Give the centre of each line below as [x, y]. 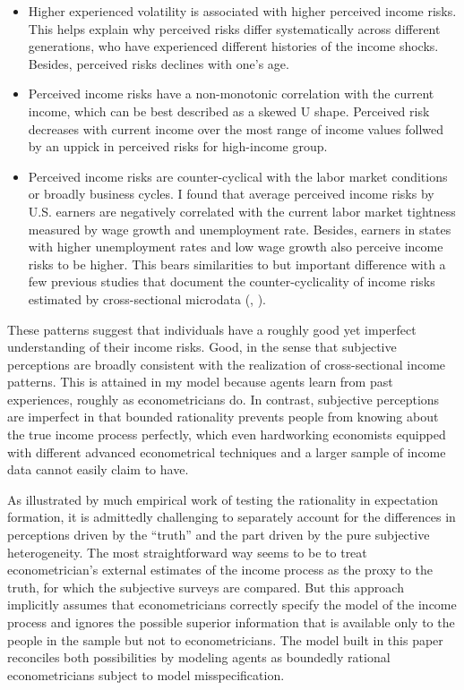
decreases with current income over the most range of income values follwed [236, 128]
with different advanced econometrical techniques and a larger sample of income [227, 451]
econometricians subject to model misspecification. [146, 674]
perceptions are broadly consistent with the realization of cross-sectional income [227, 364]
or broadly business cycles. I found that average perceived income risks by [231, 194]
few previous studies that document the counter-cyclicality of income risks [232, 281]
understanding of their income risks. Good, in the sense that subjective [202, 347]
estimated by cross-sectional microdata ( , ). [147, 298]
